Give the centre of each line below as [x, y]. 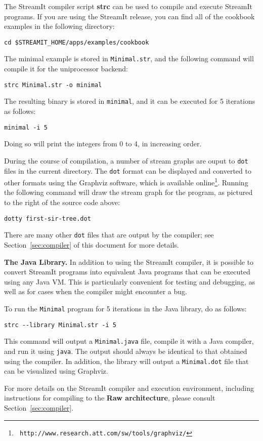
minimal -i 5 [26, 127]
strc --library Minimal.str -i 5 [60, 325]
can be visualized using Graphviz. [56, 371]
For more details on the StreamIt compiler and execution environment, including [129, 388]
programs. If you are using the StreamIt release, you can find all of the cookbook [129, 16]
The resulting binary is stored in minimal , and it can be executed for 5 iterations [130, 101]
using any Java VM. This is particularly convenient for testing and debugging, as [130, 281]
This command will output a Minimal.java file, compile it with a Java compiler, [129, 341]
